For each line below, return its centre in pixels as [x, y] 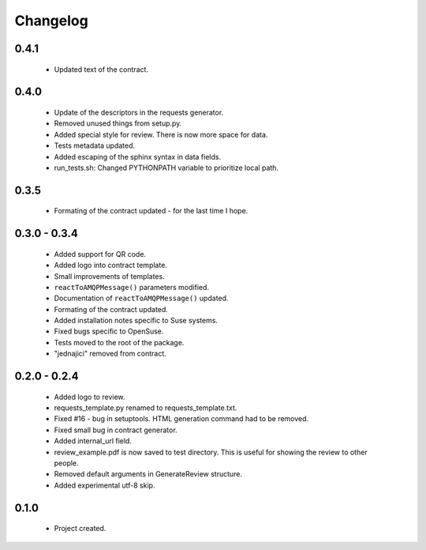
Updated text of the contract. [101, 69]
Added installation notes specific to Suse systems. [136, 321]
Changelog [51, 21]
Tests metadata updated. [95, 145]
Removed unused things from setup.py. [118, 123]
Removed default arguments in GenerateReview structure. [148, 474]
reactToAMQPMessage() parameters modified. [131, 287]
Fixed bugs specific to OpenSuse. [109, 331]
